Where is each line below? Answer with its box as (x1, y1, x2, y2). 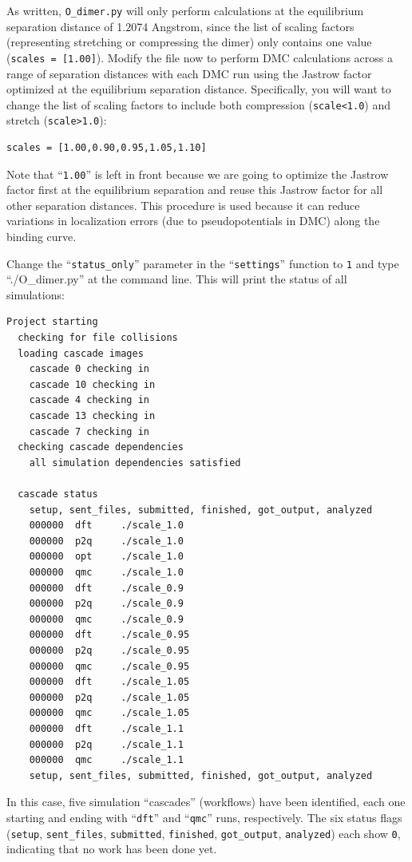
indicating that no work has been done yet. (6, 840, 217, 857)
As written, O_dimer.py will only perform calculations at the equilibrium (6, 2, 364, 18)
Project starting (6, 316, 98, 328)
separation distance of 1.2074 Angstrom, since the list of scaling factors (6, 18, 355, 34)
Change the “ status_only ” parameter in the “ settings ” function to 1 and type (6, 255, 399, 271)
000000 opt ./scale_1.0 (29, 551, 184, 563)
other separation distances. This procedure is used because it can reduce (6, 196, 360, 213)
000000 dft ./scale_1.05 (29, 676, 190, 688)
